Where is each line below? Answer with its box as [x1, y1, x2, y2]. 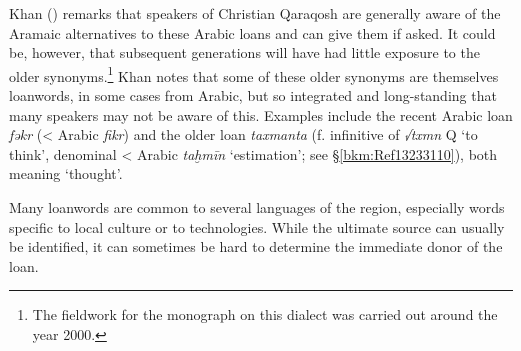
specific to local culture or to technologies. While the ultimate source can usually [9, 216, 505, 237]
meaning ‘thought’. [9, 163, 123, 184]
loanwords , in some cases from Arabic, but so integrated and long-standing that [9, 85, 497, 106]
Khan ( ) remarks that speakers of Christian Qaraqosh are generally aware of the [9, 3, 501, 23]
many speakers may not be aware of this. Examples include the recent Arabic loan [9, 104, 513, 125]
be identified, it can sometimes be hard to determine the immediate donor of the [9, 236, 503, 257]
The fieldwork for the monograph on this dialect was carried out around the [32, 304, 498, 325]
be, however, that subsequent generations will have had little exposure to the [9, 42, 480, 63]
